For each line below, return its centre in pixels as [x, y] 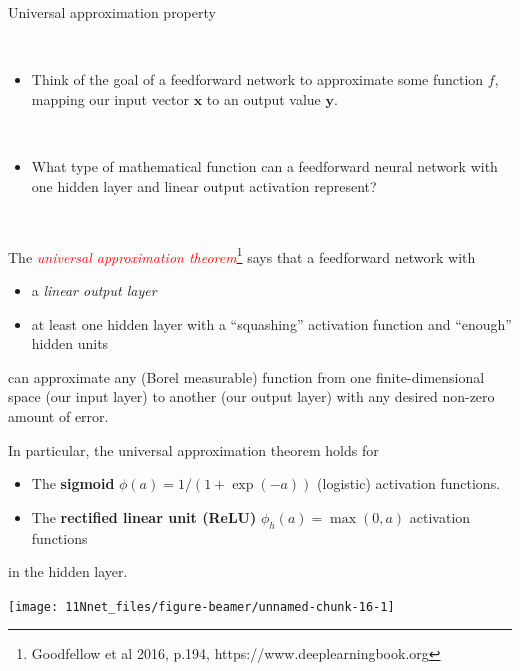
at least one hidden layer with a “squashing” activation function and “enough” [271, 323]
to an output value [263, 98]
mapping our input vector [110, 98]
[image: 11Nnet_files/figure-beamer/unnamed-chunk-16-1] [201, 606]
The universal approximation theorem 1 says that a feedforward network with [242, 255]
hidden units [70, 343]
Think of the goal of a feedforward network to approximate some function [257, 79]
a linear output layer [94, 290]
